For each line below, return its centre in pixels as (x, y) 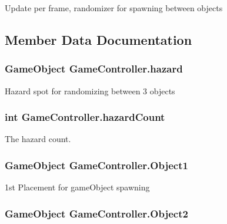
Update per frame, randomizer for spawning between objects (114, 8)
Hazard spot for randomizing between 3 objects (90, 90)
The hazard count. (38, 139)
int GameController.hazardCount (85, 117)
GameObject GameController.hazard (94, 69)
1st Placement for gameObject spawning (77, 187)
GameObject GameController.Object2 (96, 213)
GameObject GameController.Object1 (96, 165)
